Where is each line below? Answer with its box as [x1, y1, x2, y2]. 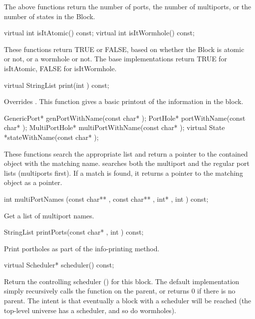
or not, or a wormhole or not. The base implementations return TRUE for [4, 53, 227, 64]
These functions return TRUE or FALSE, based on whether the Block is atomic [4, 44, 244, 54]
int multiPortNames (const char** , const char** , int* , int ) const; [4, 193, 208, 204]
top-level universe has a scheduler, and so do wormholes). [4, 305, 176, 315]
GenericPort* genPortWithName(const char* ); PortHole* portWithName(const [4, 112, 246, 123]
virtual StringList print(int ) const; [4, 80, 110, 90]
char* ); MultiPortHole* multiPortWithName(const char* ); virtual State [4, 122, 225, 133]
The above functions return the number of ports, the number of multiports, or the [4, 1, 251, 11]
